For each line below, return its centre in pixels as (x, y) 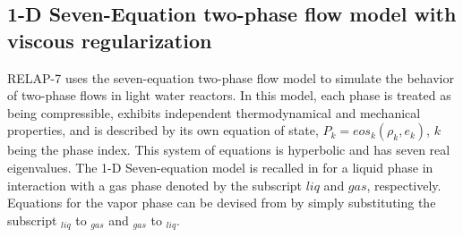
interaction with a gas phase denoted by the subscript (154, 185)
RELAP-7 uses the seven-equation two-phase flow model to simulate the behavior (231, 77)
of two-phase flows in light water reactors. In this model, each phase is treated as (229, 95)
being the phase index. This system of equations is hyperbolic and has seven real (229, 150)
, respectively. (404, 185)
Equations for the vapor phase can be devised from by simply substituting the (222, 203)
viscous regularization (110, 40)
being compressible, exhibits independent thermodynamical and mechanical (214, 112)
